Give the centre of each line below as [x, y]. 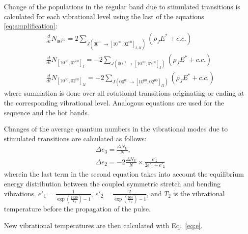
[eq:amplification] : [31, 26]
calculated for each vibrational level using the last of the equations [104, 16]
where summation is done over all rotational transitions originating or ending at [124, 93]
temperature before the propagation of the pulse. [77, 208]
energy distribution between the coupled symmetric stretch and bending [112, 184]
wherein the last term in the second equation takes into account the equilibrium [124, 174]
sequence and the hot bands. [47, 112]
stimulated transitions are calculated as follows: [75, 138]
